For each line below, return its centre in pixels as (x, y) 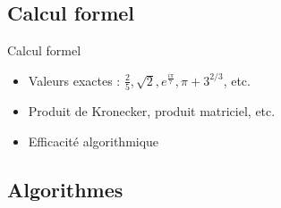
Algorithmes (65, 189)
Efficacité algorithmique (94, 141)
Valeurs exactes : (74, 80)
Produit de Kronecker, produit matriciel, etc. (152, 111)
